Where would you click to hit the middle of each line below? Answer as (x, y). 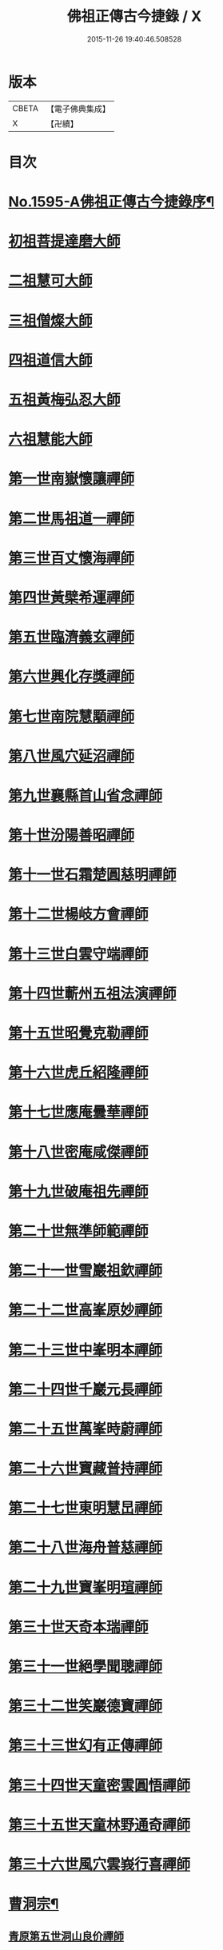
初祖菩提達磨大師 (65, 242)
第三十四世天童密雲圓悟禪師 (100, 1785)
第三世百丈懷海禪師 (72, 558)
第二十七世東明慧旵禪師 (86, 1508)
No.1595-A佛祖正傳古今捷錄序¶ (111, 202)
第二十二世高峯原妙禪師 (86, 1311)
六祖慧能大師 (51, 440)
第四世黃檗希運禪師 (72, 597)
